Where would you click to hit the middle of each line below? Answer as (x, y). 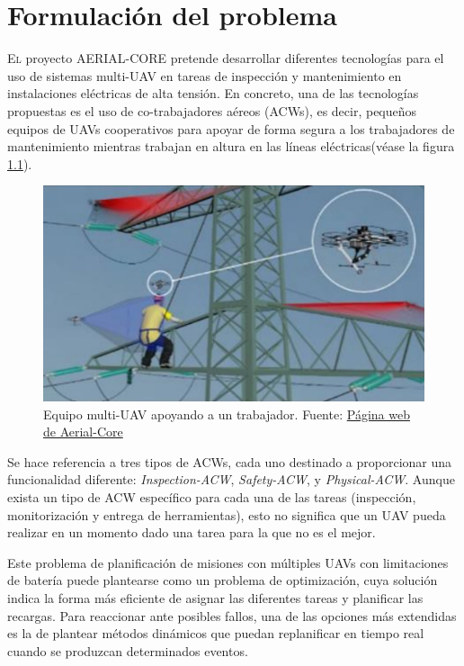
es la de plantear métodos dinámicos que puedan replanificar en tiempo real (216, 633)
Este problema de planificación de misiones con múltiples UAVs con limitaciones (228, 562)
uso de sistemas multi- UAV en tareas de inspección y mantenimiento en (205, 75)
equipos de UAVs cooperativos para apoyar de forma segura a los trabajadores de (231, 128)
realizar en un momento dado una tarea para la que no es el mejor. (192, 532)
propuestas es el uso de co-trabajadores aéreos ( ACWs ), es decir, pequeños (212, 110)
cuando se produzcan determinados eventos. (128, 650)
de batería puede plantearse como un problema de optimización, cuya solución (223, 580)
